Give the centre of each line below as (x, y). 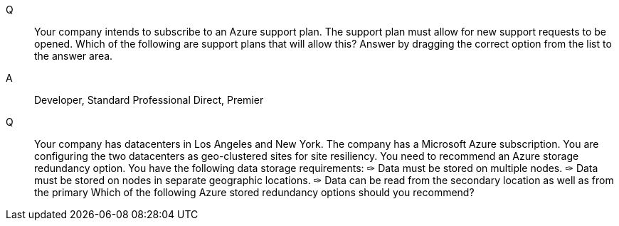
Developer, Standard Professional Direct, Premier (149, 100)
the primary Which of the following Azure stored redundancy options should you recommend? (254, 192)
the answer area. (74, 56)
